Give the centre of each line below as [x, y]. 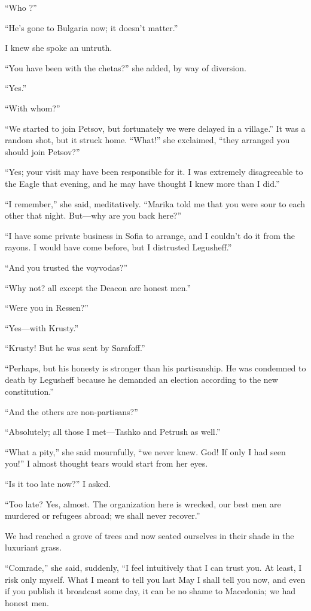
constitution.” [29, 391]
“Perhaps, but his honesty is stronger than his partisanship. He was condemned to [155, 367]
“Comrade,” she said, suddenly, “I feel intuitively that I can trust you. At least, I [153, 567]
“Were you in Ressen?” [47, 308]
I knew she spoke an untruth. [59, 48]
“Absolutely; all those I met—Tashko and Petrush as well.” [113, 432]
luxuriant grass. [33, 547]
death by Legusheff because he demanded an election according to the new [141, 379]
